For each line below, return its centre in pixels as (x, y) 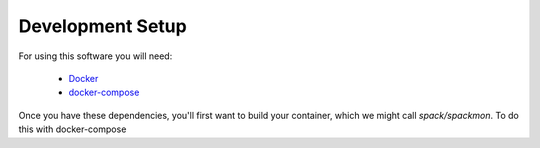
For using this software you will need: (95, 56)
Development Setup (102, 26)
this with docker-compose (72, 129)
